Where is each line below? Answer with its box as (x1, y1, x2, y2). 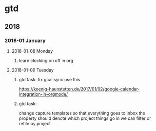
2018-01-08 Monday (11, 48, 53, 54)
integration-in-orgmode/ (19, 91, 68, 97)
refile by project (19, 120, 51, 126)
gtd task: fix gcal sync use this (19, 76, 80, 82)
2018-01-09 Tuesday (11, 67, 54, 73)
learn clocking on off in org (19, 57, 74, 64)
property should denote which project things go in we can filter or (19, 115, 152, 121)
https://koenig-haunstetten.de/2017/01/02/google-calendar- (19, 86, 140, 92)
